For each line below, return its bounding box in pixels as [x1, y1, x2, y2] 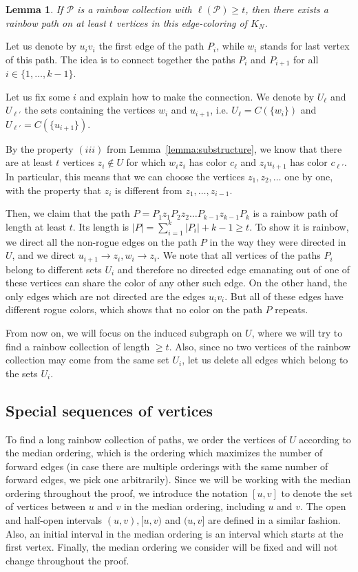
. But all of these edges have [224, 288, 344, 303]
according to [299, 432, 351, 446]
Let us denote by [6, 39, 76, 53]
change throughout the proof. [6, 553, 129, 567]
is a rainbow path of [253, 206, 338, 220]
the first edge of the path [98, 39, 204, 53]
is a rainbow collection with [77, 2, 192, 16]
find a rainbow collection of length [6, 339, 150, 353]
